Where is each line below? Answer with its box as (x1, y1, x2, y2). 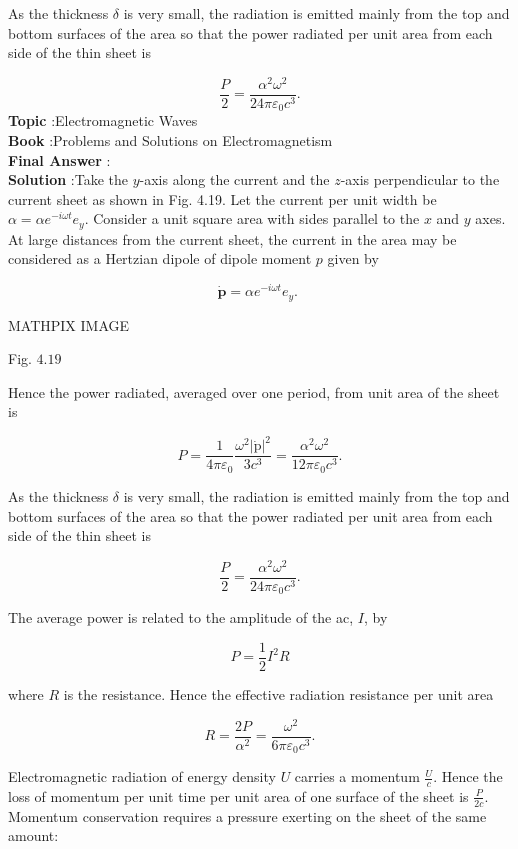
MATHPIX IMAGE (8, 314, 130, 335)
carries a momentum (294, 766, 420, 787)
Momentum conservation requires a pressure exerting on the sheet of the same (8, 805, 487, 826)
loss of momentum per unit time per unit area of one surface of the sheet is (8, 785, 469, 806)
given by (327, 248, 379, 269)
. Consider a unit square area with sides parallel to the (84, 208, 420, 229)
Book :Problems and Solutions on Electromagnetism (8, 129, 333, 150)
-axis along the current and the (139, 169, 330, 190)
